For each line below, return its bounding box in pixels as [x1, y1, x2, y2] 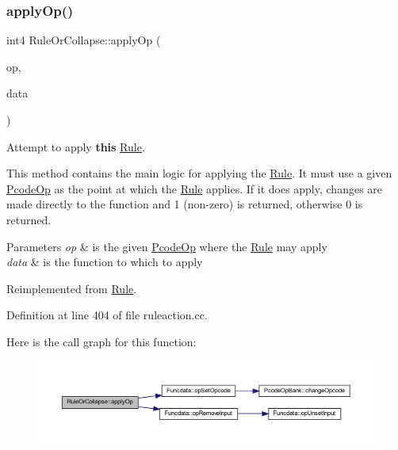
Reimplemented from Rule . [6, 280, 137, 296]
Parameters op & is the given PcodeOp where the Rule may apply [6, 238, 327, 254]
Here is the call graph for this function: [6, 333, 197, 349]
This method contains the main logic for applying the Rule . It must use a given [6, 165, 392, 181]
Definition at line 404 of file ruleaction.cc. [6, 307, 208, 323]
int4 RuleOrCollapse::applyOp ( [6, 32, 161, 48]
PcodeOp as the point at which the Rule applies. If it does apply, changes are [6, 180, 383, 196]
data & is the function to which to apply [6, 254, 203, 270]
